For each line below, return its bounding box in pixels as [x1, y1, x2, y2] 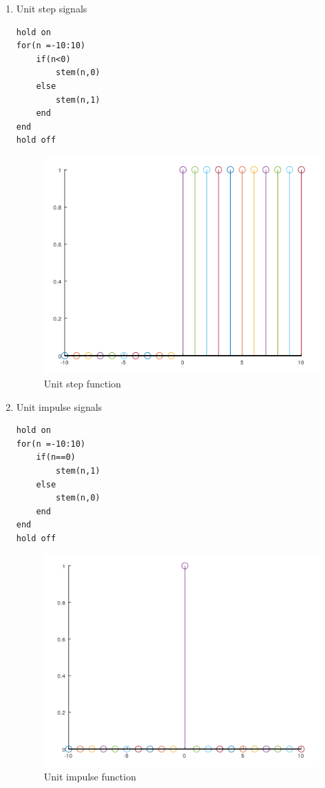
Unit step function [43, 376, 121, 390]
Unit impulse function [43, 769, 136, 784]
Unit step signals [16, 1, 87, 15]
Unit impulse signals [16, 399, 103, 414]
